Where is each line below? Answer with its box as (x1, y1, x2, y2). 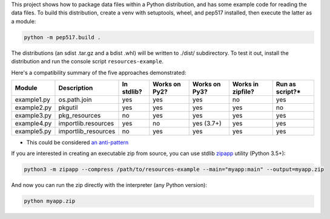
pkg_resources (58, 111, 101, 119)
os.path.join (58, 95, 92, 104)
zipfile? (232, 87, 254, 96)
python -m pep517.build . (24, 34, 101, 40)
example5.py (15, 127, 51, 135)
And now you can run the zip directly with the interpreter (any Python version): (11, 182, 207, 189)
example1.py (15, 95, 51, 104)
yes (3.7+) (192, 119, 222, 127)
